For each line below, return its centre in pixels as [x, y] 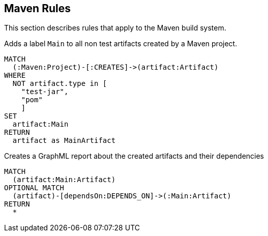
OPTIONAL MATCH [34, 188]
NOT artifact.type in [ [60, 84]
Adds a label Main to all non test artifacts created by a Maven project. [121, 44]
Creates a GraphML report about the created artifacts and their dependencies [134, 156]
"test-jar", [45, 92]
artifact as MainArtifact [64, 141]
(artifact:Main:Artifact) [64, 180]
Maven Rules [37, 8]
